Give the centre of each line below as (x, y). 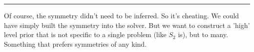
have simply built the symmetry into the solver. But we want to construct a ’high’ (127, 25)
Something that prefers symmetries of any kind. (75, 44)
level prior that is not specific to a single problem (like (85, 34)
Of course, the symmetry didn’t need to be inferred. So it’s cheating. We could (122, 15)
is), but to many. (203, 34)
